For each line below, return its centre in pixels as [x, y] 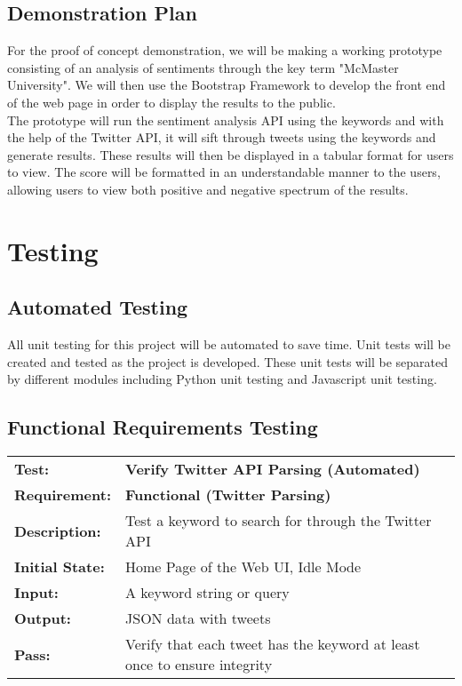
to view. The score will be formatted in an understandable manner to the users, [224, 172]
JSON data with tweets [198, 618]
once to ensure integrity [199, 665]
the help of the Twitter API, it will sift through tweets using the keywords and [222, 137]
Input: [36, 593]
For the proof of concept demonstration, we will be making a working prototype [225, 50]
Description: [58, 530]
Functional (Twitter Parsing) [228, 495]
